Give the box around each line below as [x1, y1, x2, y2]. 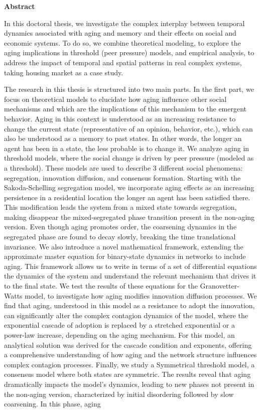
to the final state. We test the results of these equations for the [4, 281, 198, 291]
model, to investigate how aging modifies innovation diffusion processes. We [25, 290, 257, 301]
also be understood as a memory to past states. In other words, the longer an [4, 133, 242, 144]
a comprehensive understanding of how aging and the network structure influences [4, 349, 257, 360]
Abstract [4, 1, 35, 11]
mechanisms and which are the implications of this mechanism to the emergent [4, 103, 247, 114]
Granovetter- [200, 281, 239, 291]
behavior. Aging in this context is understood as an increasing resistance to [4, 113, 236, 123]
